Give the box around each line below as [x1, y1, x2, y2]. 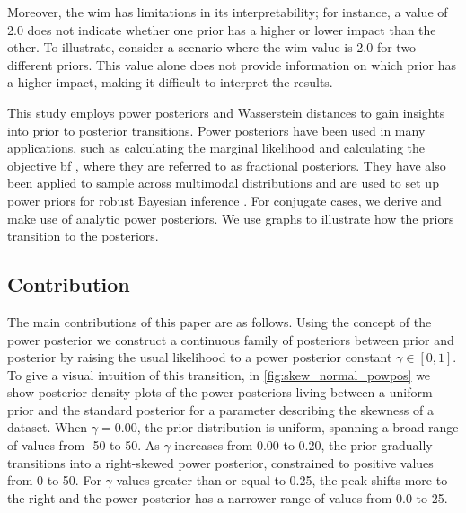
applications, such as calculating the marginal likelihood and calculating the [7, 138, 426, 157]
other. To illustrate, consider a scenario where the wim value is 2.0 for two [7, 38, 417, 57]
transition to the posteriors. [7, 226, 159, 245]
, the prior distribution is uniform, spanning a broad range [136, 418, 459, 437]
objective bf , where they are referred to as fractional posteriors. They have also [7, 155, 446, 174]
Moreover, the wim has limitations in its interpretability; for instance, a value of [7, 3, 448, 21]
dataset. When [7, 418, 88, 437]
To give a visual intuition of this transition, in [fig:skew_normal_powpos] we [7, 365, 431, 384]
